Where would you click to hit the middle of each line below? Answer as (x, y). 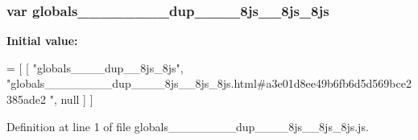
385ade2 (26, 99)
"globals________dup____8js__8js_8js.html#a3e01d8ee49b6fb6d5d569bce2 (209, 83)
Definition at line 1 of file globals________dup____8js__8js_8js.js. (188, 126)
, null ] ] (73, 99)
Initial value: (42, 41)
